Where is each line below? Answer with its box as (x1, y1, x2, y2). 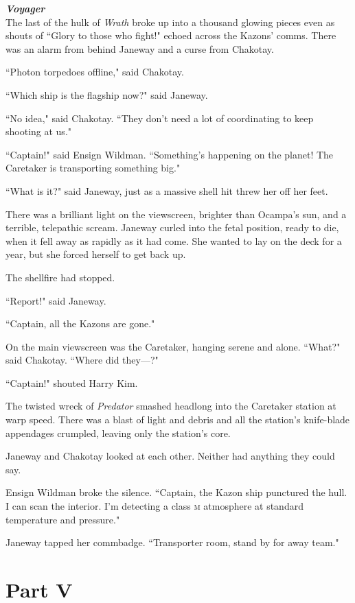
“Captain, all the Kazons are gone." (5, 316, 155, 331)
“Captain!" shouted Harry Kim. (5, 375, 138, 390)
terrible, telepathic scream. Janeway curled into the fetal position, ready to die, (5, 220, 339, 235)
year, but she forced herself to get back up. (5, 247, 186, 261)
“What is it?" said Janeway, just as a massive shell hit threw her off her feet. (5, 183, 328, 198)
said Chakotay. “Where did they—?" (5, 353, 159, 367)
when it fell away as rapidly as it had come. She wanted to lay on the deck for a (5, 233, 342, 248)
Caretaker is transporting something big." (5, 161, 181, 175)
